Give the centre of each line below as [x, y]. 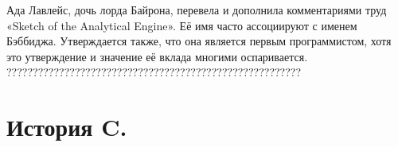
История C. [67, 127]
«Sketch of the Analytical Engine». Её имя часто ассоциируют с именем [182, 25]
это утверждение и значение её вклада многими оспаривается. [157, 56]
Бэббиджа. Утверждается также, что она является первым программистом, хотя [199, 41]
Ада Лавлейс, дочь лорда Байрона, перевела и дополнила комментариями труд [197, 10]
